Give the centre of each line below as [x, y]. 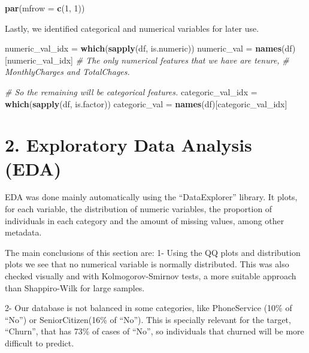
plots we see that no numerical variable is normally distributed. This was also [147, 264]
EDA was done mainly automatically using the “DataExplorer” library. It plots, [151, 197]
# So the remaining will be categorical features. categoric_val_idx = [131, 91]
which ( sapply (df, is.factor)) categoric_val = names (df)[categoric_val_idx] [146, 103]
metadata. [23, 232]
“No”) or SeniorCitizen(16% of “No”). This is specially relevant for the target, [148, 319]
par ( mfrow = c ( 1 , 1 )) [45, 8]
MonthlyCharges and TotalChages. [67, 72]
